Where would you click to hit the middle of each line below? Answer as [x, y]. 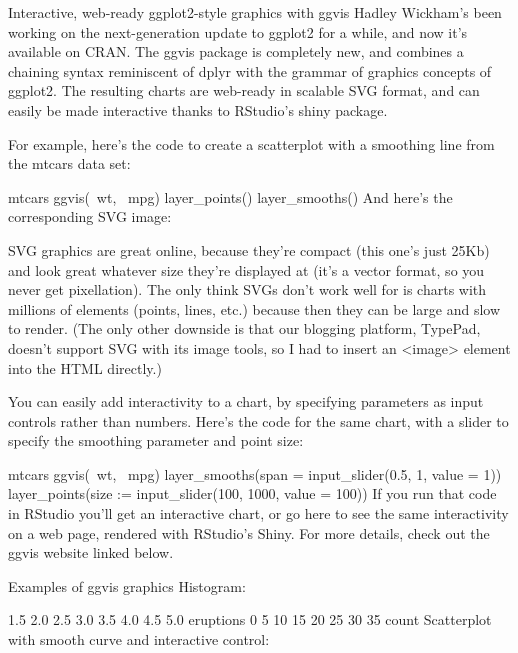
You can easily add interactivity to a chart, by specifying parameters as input [246, 401]
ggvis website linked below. [91, 552]
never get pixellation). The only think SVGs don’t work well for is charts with [247, 289]
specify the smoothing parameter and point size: [156, 440]
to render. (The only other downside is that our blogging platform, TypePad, [244, 328]
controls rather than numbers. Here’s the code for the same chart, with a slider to [258, 420]
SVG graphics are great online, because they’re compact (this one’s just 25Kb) [249, 249]
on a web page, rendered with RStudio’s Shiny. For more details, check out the [249, 532]
